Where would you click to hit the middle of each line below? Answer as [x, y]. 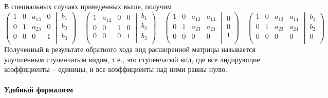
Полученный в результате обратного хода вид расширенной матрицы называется [130, 49]
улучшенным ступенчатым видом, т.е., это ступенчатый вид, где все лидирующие [132, 59]
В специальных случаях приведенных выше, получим [88, 6]
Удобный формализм [39, 89]
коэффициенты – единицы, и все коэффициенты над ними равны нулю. [116, 69]
